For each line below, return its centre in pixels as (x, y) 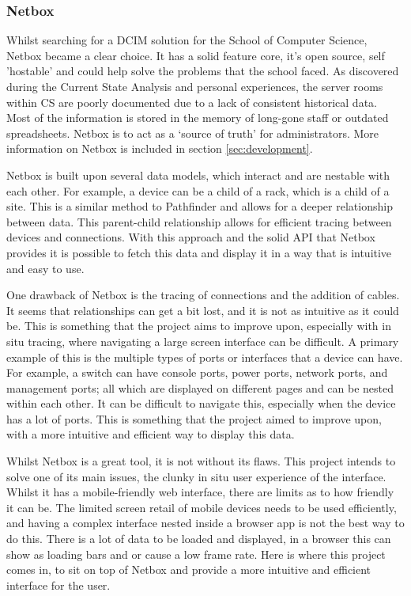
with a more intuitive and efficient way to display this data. (151, 434)
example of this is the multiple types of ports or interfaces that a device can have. (205, 357)
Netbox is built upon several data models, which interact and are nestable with (198, 175)
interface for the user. (58, 585)
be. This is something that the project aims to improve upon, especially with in (199, 326)
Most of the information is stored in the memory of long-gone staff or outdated (198, 118)
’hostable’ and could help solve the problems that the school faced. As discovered (203, 71)
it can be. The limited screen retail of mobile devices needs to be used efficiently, (202, 507)
